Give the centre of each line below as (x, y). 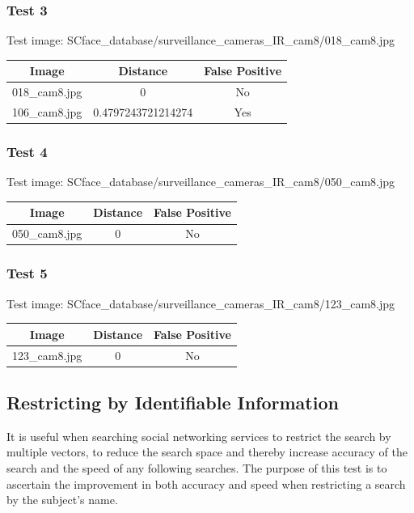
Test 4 (27, 152)
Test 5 (27, 273)
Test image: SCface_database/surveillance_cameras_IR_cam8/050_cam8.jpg (201, 182)
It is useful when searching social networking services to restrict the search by (199, 436)
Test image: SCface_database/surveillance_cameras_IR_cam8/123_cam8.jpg (201, 303)
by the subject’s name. (62, 500)
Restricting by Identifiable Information (173, 402)
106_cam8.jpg (47, 112)
